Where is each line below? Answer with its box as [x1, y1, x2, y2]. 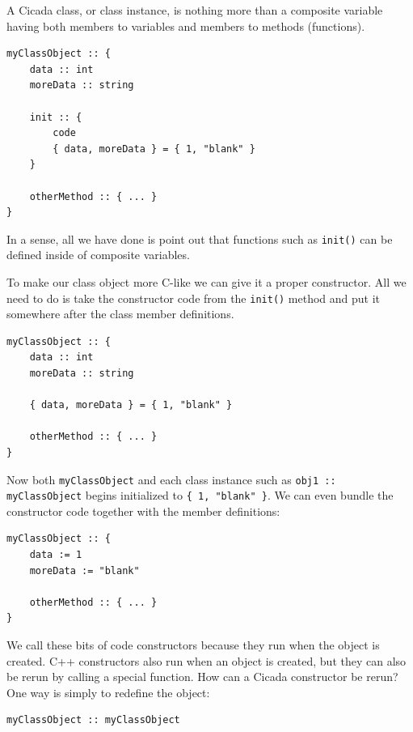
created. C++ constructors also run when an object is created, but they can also [6, 652, 407, 669]
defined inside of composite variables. [6, 246, 190, 263]
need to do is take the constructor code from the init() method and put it [6, 289, 381, 306]
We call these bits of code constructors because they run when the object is [6, 636, 380, 653]
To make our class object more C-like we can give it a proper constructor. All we [6, 273, 407, 290]
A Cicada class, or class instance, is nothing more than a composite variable [6, 2, 383, 18]
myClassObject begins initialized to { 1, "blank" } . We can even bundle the [6, 487, 394, 504]
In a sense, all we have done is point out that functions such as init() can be [6, 230, 393, 247]
